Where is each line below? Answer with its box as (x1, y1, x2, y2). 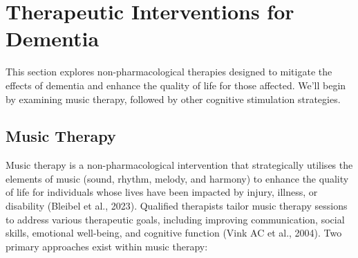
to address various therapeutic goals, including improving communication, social (6, 212, 345, 226)
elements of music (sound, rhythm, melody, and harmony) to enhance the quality (6, 171, 349, 185)
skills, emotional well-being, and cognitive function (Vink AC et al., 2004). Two (6, 225, 342, 240)
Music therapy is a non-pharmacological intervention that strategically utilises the (6, 158, 353, 172)
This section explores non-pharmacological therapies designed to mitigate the (6, 64, 332, 79)
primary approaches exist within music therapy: (6, 239, 208, 253)
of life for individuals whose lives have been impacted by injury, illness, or (6, 185, 318, 199)
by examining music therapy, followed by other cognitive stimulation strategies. (6, 91, 341, 106)
